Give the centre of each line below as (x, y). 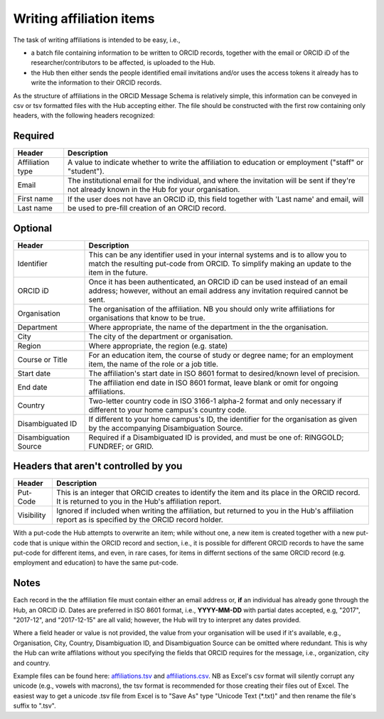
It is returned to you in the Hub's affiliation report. (139, 501)
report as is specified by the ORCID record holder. (140, 520)
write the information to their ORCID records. (96, 82)
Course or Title (42, 359)
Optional (33, 228)
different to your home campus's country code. (167, 410)
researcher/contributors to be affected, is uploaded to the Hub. (123, 63)
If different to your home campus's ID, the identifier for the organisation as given (223, 419)
